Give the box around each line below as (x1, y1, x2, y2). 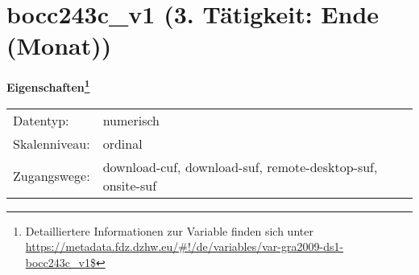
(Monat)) (6, 29, 112, 62)
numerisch (102, 110, 160, 129)
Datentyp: (13, 110, 69, 129)
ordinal (102, 133, 143, 153)
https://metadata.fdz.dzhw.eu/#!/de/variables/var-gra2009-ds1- (25, 238, 344, 255)
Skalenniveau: (13, 133, 90, 153)
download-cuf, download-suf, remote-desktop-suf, (102, 157, 378, 176)
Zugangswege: (13, 166, 90, 186)
